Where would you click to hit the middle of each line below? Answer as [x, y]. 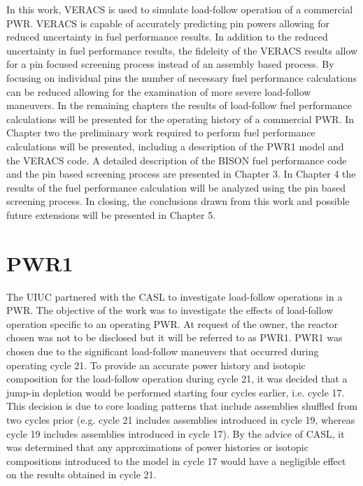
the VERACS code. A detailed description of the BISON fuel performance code [177, 160]
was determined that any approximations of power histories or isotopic [157, 447]
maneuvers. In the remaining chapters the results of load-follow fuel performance [179, 105]
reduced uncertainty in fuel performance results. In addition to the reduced [167, 37]
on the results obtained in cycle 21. [81, 474]
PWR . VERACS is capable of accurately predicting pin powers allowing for [168, 23]
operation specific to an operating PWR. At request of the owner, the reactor [172, 323]
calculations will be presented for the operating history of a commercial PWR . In [180, 119]
